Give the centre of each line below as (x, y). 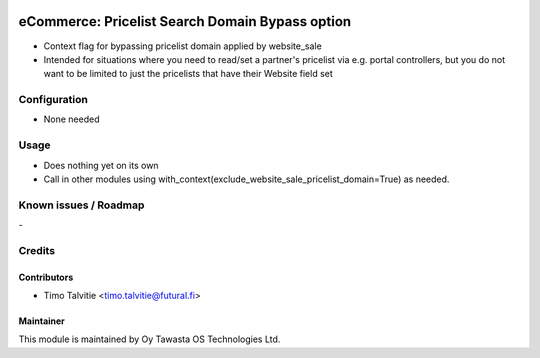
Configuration (53, 100)
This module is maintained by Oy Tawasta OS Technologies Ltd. (149, 339)
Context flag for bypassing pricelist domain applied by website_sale (182, 46)
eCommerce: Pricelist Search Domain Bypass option (185, 21)
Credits (36, 250)
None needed (71, 119)
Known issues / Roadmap (81, 205)
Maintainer (41, 321)
